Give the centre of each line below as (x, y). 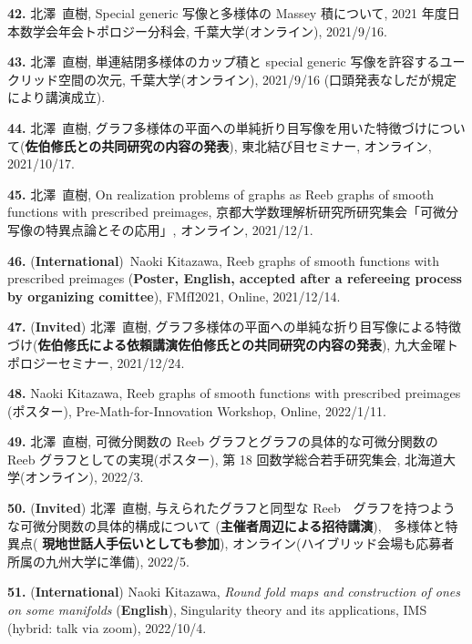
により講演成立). (56, 97)
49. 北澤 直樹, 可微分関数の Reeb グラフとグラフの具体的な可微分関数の (223, 441)
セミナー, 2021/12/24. (121, 362)
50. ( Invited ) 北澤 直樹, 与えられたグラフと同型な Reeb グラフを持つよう (231, 508)
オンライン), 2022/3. (84, 477)
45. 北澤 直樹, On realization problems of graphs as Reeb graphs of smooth (221, 194)
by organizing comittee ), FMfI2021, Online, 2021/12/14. (174, 296)
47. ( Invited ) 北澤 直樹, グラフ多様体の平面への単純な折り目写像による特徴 (235, 327)
